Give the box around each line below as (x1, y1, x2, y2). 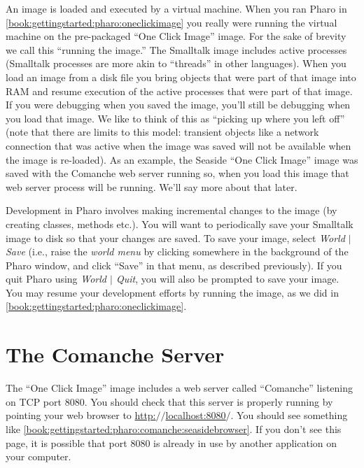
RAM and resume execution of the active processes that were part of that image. (6, 83, 353, 98)
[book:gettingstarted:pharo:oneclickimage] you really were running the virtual (6, 15, 337, 29)
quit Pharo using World (6, 271, 107, 286)
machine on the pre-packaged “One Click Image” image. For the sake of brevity (6, 29, 346, 43)
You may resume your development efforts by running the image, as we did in (6, 285, 339, 299)
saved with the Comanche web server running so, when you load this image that (6, 166, 349, 180)
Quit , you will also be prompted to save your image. (115, 271, 339, 286)
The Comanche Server (6, 340, 225, 369)
